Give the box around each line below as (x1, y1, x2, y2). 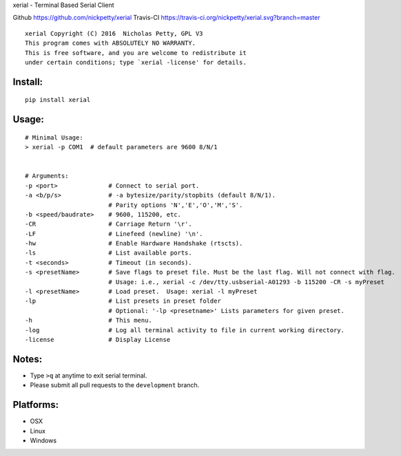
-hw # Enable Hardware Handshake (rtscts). (25, 239, 243, 248)
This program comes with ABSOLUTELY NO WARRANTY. (25, 39, 196, 47)
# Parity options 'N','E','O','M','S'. (107, 201, 243, 209)
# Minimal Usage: (25, 133, 83, 141)
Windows (30, 436, 57, 444)
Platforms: (12, 399, 59, 411)
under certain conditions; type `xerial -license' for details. (25, 58, 247, 66)
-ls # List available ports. (25, 249, 192, 257)
